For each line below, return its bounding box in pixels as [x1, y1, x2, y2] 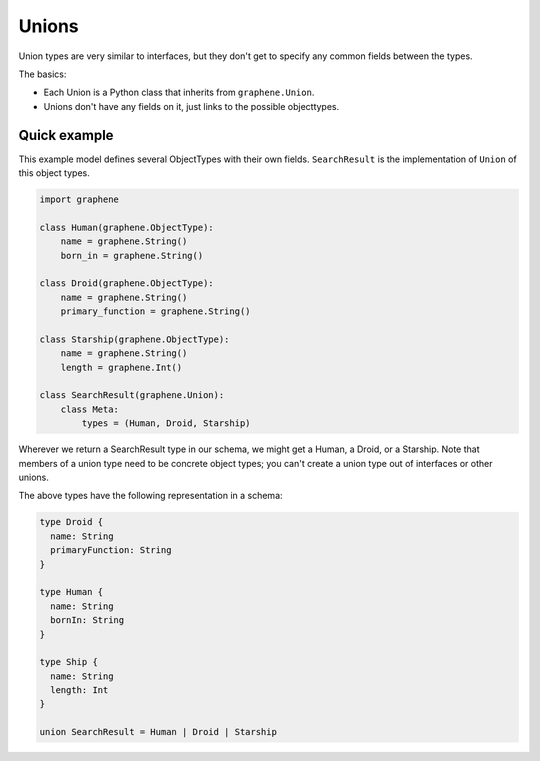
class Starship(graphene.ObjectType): [39, 333, 230, 345]
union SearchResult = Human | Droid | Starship [39, 726, 277, 738]
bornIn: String [50, 615, 125, 626]
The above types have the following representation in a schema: [18, 490, 284, 502]
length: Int [50, 685, 109, 696]
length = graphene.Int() [60, 361, 183, 373]
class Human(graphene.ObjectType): [39, 221, 214, 233]
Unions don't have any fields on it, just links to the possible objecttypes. [43, 100, 340, 112]
